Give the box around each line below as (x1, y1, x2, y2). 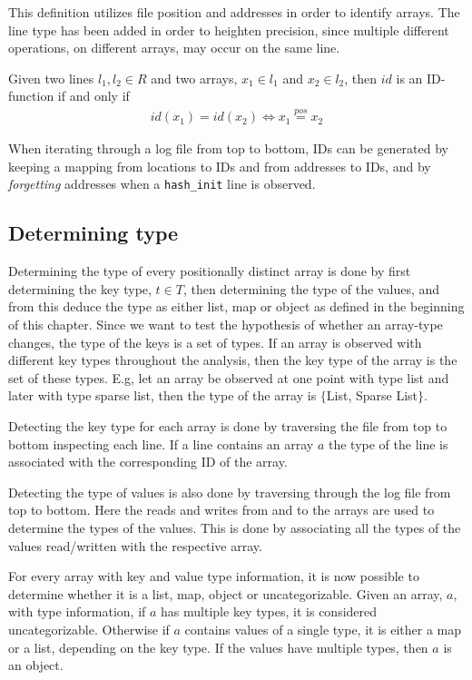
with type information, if (8, 602, 146, 621)
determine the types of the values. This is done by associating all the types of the (8, 517, 461, 537)
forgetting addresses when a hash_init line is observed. (8, 174, 316, 193)
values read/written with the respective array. (8, 536, 262, 555)
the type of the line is (328, 434, 448, 453)
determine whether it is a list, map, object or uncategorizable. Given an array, (8, 584, 443, 603)
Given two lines (8, 68, 94, 87)
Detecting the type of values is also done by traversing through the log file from (8, 482, 451, 501)
